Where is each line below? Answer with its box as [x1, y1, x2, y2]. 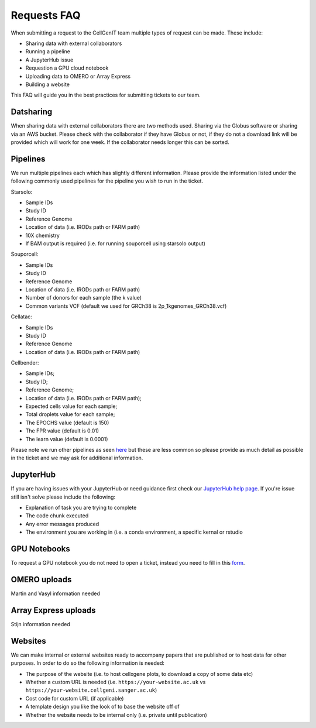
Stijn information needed [11, 620, 70, 627]
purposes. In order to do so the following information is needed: [11, 660, 165, 667]
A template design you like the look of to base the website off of [25, 703, 180, 710]
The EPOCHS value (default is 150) [25, 419, 109, 426]
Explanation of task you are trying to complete [25, 504, 137, 511]
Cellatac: [11, 313, 32, 320]
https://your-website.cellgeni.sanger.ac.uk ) [25, 686, 157, 693]
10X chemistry [25, 232, 60, 239]
